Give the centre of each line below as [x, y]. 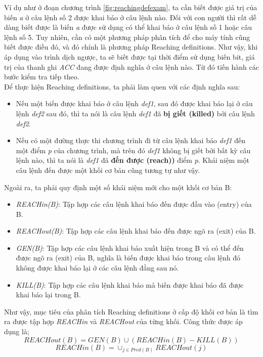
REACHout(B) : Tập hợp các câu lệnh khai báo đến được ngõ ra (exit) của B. [136, 231]
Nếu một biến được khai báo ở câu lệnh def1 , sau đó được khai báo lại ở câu [134, 103]
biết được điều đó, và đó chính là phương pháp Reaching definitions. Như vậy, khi [131, 47]
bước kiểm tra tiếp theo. [42, 77]
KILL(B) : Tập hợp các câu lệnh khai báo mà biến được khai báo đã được [130, 284]
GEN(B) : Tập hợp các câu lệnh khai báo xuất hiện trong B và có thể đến [130, 248]
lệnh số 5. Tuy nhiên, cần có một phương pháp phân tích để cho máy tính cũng [127, 37]
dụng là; [17, 331]
